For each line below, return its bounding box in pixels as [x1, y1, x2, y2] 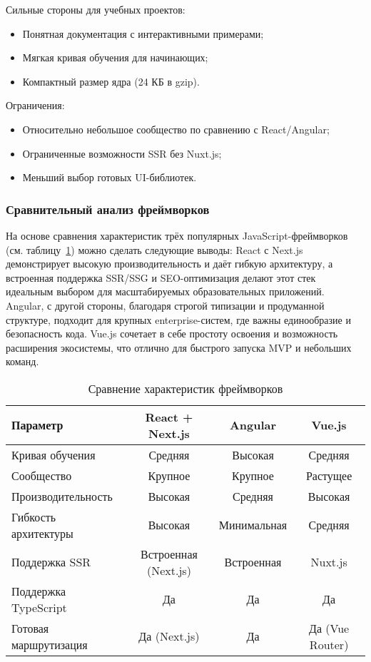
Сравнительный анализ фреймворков [6, 200, 210, 218]
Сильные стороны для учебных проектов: [6, 2, 185, 16]
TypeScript [11, 599, 67, 616]
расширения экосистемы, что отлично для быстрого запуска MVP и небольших [6, 340, 352, 355]
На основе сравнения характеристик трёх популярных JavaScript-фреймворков [6, 228, 348, 243]
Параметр [11, 417, 63, 434]
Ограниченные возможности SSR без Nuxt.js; [22, 146, 222, 161]
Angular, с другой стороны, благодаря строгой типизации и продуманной [6, 297, 325, 312]
